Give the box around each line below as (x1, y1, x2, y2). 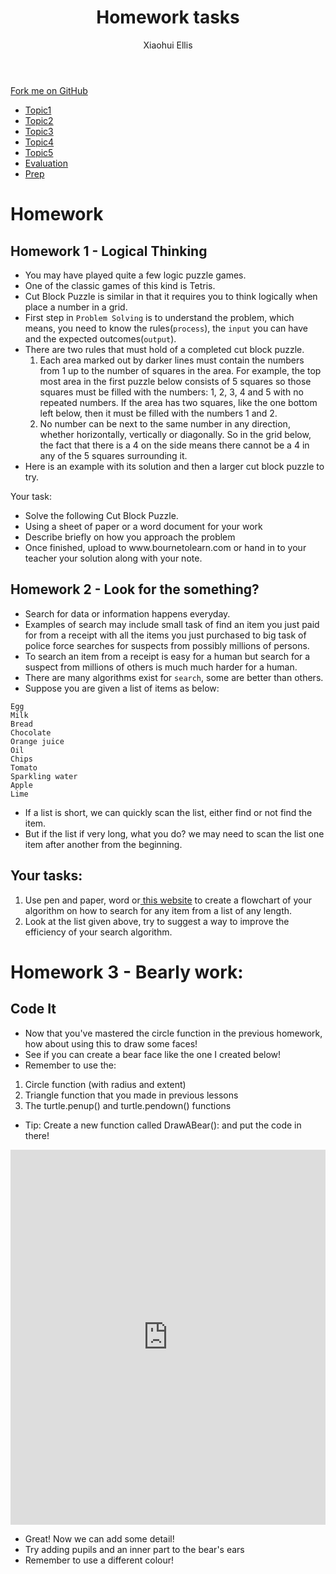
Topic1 (24, 104, 52, 116)
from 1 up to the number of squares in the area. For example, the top (39, 364, 322, 376)
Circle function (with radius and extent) (24, 1078, 187, 1090)
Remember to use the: (24, 1059, 117, 1071)
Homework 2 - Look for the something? (10, 581, 260, 598)
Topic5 (24, 146, 54, 158)
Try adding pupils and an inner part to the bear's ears (24, 1543, 245, 1555)
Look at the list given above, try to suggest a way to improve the (24, 915, 290, 927)
